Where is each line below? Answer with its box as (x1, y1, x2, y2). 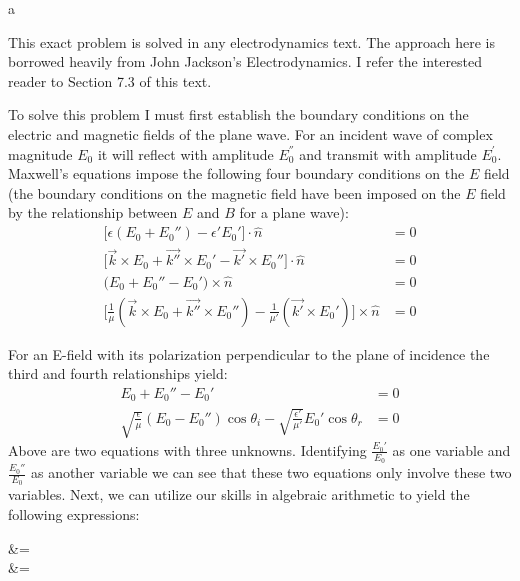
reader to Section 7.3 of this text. (8, 70, 212, 91)
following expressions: (8, 504, 140, 525)
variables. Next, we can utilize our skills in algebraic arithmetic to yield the (8, 484, 470, 505)
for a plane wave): (239, 202, 349, 223)
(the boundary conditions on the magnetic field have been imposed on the (8, 182, 461, 203)
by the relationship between (8, 202, 178, 223)
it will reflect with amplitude (97, 143, 274, 164)
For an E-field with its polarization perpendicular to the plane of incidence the (8, 343, 490, 364)
